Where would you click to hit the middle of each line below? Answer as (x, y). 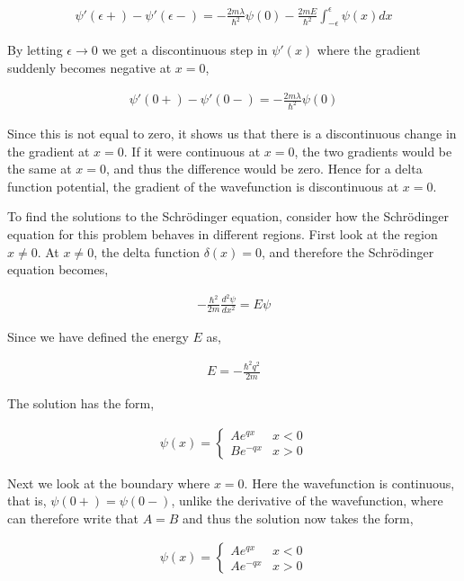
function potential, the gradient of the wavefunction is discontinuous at (203, 186)
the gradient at (49, 151)
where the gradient (369, 50)
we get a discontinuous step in (185, 50)
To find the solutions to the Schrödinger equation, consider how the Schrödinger (228, 216)
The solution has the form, (81, 403)
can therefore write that (73, 518)
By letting (35, 50)
